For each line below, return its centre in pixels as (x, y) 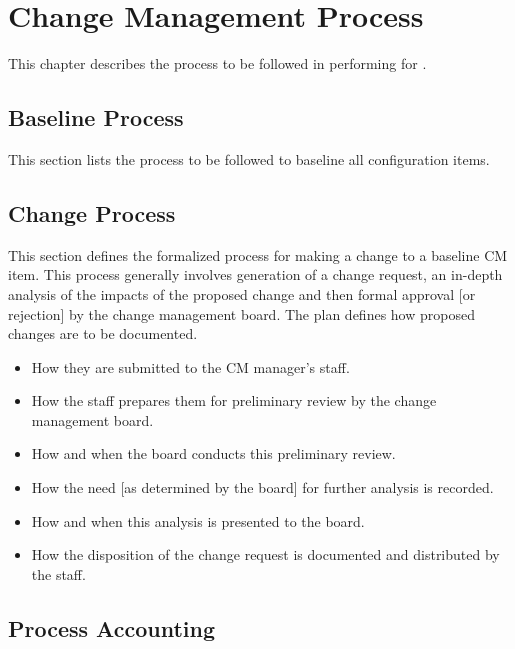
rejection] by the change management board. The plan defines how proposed (241, 313)
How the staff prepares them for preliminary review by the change (234, 400)
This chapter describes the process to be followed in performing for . (217, 63)
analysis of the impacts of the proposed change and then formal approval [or (242, 293)
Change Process (92, 212)
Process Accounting (111, 627)
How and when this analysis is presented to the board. (198, 520)
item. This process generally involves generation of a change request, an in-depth (255, 274)
